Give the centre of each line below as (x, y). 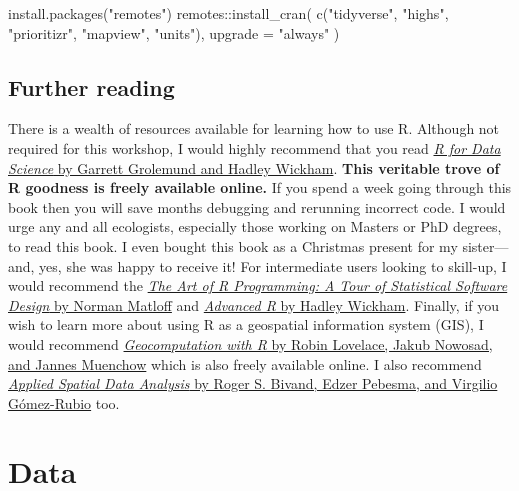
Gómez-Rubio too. (64, 402)
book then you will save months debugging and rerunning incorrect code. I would (257, 206)
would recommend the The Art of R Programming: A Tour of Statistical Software (258, 285)
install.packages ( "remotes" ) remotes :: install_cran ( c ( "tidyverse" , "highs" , (228, 13)
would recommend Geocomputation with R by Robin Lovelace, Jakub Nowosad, (250, 343)
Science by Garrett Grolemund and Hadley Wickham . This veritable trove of (254, 167)
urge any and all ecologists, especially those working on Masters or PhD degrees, (255, 226)
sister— (485, 245)
